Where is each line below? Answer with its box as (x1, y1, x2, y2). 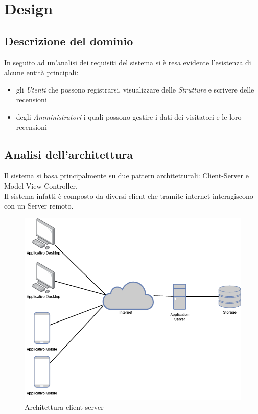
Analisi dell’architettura (4, 146, 133, 162)
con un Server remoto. (4, 200, 74, 211)
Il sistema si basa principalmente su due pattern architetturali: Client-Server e (4, 170, 249, 181)
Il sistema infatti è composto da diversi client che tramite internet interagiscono (4, 190, 253, 201)
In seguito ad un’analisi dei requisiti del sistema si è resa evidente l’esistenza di (4, 57, 251, 67)
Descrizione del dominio (4, 33, 133, 49)
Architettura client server (25, 402, 104, 412)
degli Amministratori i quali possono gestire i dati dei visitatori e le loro (16, 111, 242, 122)
